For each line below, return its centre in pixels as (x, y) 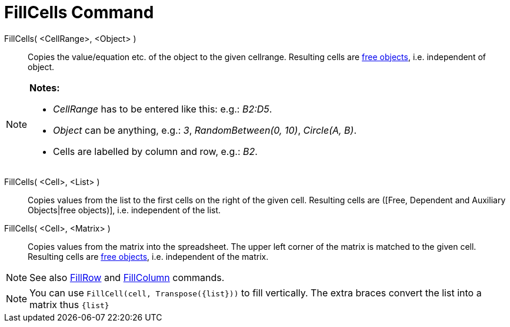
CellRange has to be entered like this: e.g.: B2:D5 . (163, 109)
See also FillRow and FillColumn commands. (127, 277)
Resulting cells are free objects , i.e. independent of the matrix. (148, 256)
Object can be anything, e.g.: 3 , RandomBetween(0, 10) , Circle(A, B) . (205, 130)
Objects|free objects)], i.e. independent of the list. (124, 210)
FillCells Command (79, 12)
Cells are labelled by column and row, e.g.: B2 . (155, 151)
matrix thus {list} (69, 304)
